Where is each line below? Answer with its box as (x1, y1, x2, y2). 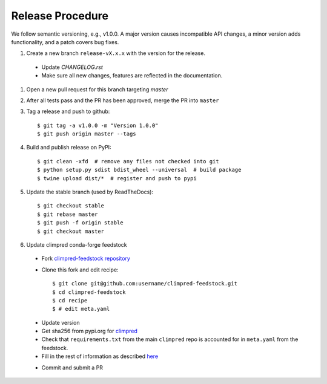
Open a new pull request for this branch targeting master (26, 85, 168, 93)
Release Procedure (11, 9, 109, 22)
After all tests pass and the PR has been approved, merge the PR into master (26, 97, 219, 104)
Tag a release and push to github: (26, 108, 110, 115)
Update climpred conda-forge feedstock (26, 241, 127, 248)
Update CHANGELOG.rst (41, 63, 103, 71)
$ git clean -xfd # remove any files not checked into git (37, 158, 219, 164)
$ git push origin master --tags (37, 131, 136, 137)
